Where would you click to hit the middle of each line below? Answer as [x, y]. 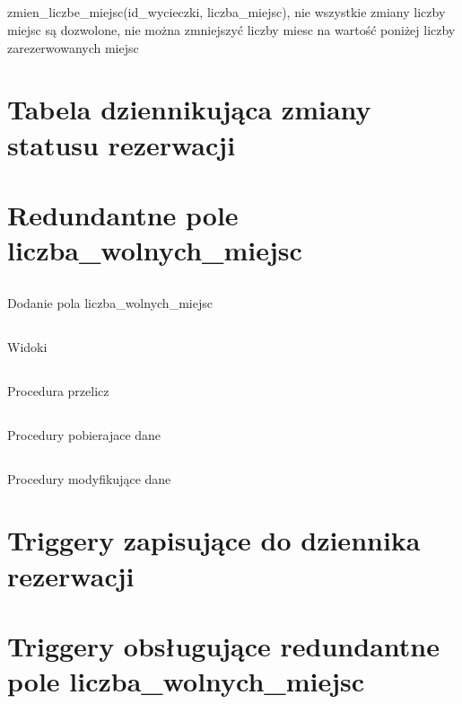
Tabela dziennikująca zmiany [189, 109]
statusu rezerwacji [122, 144]
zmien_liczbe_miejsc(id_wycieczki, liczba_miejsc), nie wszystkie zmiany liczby [227, 12]
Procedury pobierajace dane [84, 434]
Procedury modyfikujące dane [89, 478]
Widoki [27, 346]
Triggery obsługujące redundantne [223, 645]
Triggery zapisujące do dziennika [214, 540]
